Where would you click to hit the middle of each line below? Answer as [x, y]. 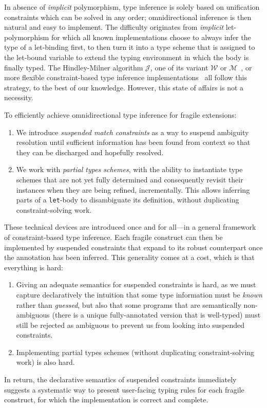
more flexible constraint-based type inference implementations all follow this [126, 77]
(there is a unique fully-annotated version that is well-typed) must [156, 315]
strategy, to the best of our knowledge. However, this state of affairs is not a [124, 87]
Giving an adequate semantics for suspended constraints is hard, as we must [136, 284]
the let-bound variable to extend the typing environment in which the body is [127, 57]
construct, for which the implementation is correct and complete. [106, 400]
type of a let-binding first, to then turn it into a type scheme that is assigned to [130, 47]
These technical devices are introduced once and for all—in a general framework [130, 227]
